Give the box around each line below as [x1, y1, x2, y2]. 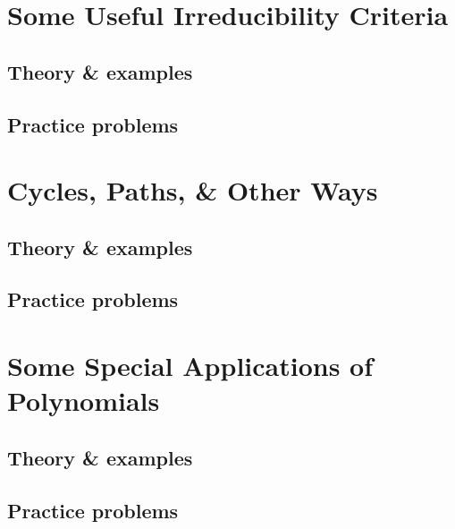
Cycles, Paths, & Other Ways [7, 172, 378, 209]
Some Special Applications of [7, 347, 374, 384]
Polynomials [7, 382, 160, 419]
